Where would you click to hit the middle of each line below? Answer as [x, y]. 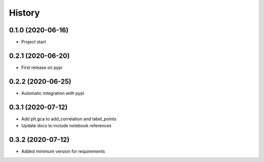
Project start [34, 42]
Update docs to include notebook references [66, 126]
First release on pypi [42, 67]
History [24, 13]
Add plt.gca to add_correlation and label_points [69, 119]
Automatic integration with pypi [53, 93]
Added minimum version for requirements [63, 151]
